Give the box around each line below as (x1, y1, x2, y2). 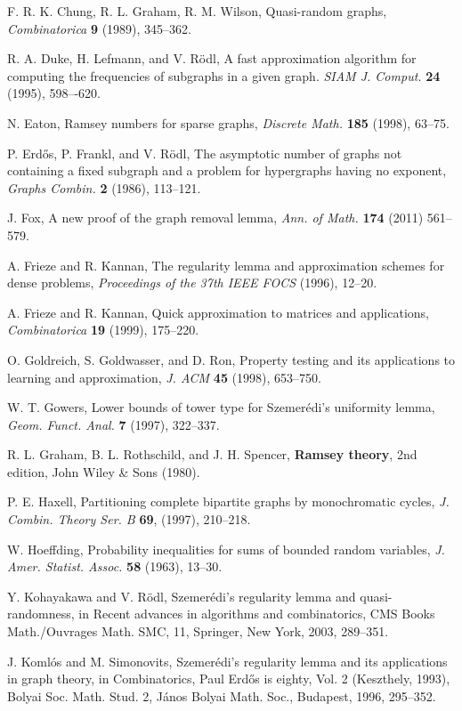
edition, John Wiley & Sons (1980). (7, 462, 200, 481)
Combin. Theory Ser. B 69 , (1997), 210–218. (7, 510, 251, 529)
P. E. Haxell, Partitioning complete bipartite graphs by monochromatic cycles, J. (7, 492, 450, 511)
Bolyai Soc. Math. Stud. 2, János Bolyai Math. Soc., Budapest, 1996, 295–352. (7, 686, 436, 705)
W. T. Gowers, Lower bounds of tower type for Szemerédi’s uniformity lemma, (7, 398, 435, 416)
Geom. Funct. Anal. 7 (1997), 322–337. (7, 415, 220, 433)
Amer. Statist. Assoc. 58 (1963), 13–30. (7, 557, 223, 576)
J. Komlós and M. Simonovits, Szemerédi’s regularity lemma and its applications (7, 651, 448, 670)
